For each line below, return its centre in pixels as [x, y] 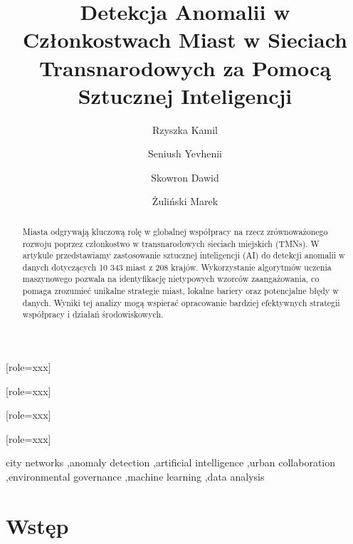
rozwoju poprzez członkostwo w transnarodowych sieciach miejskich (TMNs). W [171, 243]
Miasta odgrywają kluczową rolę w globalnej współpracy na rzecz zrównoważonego [175, 231]
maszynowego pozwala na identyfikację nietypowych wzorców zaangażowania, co [171, 279]
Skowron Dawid [185, 177]
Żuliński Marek [185, 201]
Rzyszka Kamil [185, 129]
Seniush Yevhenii [185, 153]
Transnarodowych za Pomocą [185, 67]
